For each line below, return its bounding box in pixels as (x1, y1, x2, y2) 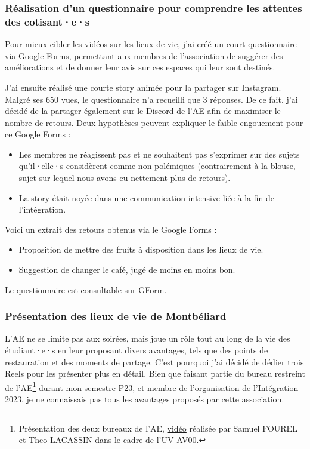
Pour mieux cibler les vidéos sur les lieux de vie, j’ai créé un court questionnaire (5, 38, 297, 50)
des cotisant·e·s (5, 14, 90, 29)
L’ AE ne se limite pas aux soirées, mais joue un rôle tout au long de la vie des (5, 332, 290, 345)
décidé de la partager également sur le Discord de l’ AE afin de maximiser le (5, 104, 281, 117)
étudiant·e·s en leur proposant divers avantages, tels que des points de (5, 344, 268, 356)
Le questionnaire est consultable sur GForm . (5, 283, 167, 296)
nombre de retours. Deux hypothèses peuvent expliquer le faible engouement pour (5, 116, 303, 128)
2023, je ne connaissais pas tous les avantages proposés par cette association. (5, 393, 284, 405)
